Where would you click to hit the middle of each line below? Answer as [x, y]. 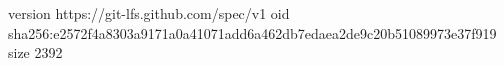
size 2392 [35, 52]
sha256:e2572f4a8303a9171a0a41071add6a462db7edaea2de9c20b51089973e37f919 [252, 32]
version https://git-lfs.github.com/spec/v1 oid [149, 13]
